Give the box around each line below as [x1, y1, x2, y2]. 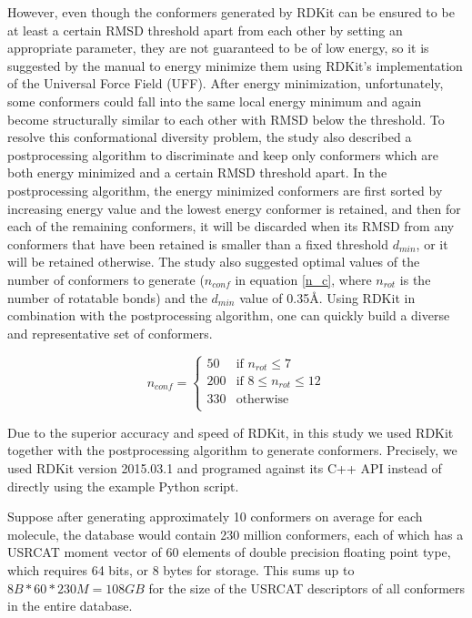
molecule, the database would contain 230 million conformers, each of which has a [7, 524, 464, 543]
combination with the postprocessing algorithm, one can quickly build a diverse [7, 306, 450, 325]
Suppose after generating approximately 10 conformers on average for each [7, 507, 423, 526]
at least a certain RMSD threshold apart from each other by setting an [7, 20, 403, 39]
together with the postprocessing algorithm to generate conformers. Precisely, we [7, 441, 457, 460]
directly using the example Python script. [7, 476, 239, 495]
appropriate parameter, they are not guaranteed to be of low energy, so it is [7, 38, 429, 57]
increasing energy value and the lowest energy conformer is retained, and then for [7, 198, 461, 218]
